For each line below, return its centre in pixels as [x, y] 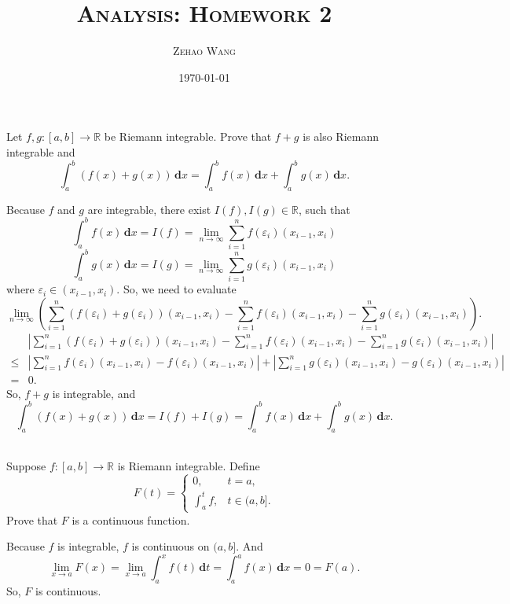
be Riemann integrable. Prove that [188, 136]
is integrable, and [94, 393]
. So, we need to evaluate [176, 289]
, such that [324, 209]
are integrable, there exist [149, 209]
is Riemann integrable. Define [189, 466]
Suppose [26, 466]
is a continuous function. [131, 519]
